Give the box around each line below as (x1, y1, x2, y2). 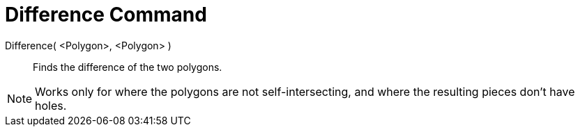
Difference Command (5, 3, 207, 26)
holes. (35, 98, 67, 113)
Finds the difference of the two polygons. (33, 60, 222, 73)
